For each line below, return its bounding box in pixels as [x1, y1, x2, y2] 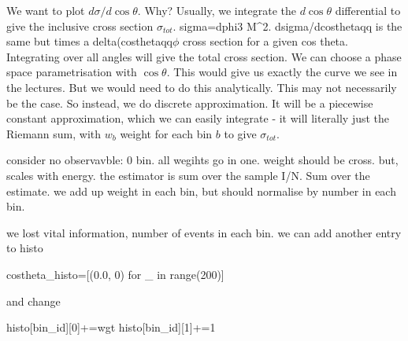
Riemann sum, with [6, 125, 102, 141]
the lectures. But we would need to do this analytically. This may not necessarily [6, 79, 397, 95]
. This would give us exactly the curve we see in [166, 64, 398, 80]
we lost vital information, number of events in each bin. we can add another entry [6, 224, 402, 240]
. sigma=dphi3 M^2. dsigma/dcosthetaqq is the [172, 17, 402, 34]
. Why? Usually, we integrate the [137, 2, 297, 18]
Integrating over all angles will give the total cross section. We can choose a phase [6, 48, 402, 64]
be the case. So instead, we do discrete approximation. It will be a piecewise [6, 94, 373, 111]
